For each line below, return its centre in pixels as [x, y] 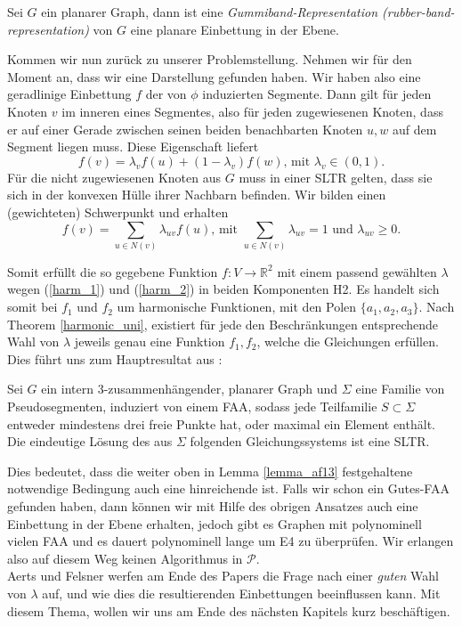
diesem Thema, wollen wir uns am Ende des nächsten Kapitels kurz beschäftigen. [229, 610]
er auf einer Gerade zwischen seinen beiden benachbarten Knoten [185, 129]
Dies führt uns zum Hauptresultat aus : [115, 358]
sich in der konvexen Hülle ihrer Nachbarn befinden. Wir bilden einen [197, 195]
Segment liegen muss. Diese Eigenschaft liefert [133, 146]
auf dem [415, 129]
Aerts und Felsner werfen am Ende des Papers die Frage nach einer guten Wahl [223, 576]
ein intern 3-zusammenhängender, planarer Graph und [190, 389]
